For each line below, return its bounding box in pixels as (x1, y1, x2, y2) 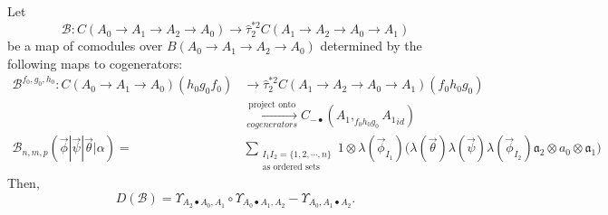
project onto (248, 100, 296, 110)
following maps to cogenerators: (7, 53, 183, 72)
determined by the (320, 36, 422, 55)
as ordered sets (262, 162, 320, 172)
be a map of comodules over (7, 36, 163, 55)
